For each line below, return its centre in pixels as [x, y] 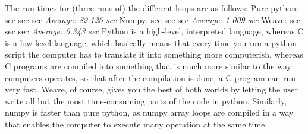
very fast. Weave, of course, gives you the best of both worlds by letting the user [151, 89]
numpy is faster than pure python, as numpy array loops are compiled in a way [149, 112]
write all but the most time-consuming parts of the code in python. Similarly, [146, 100]
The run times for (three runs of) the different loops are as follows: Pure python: [152, 8]
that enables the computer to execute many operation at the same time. [136, 124]
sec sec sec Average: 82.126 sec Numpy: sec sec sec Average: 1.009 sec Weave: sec [153, 19]
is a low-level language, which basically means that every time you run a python [151, 42]
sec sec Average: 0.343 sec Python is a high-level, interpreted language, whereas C [154, 31]
